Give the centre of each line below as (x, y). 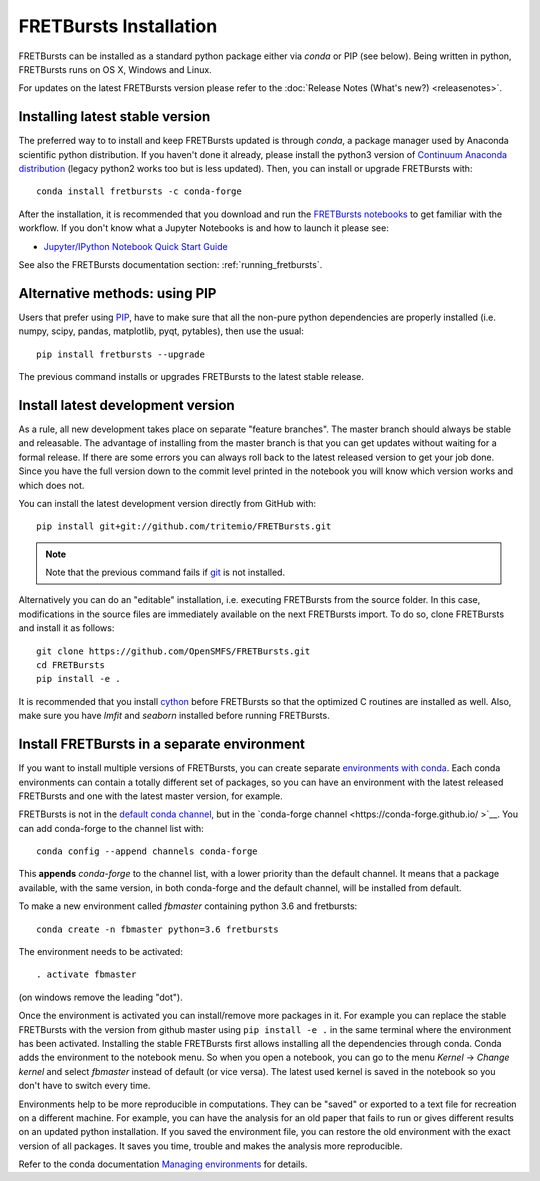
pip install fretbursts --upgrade (120, 354)
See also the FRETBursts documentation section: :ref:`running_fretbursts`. (170, 264)
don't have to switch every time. (84, 1086)
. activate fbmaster (86, 974)
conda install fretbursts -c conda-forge (139, 191)
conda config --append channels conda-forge (147, 851)
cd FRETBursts (70, 665)
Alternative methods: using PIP (117, 293)
